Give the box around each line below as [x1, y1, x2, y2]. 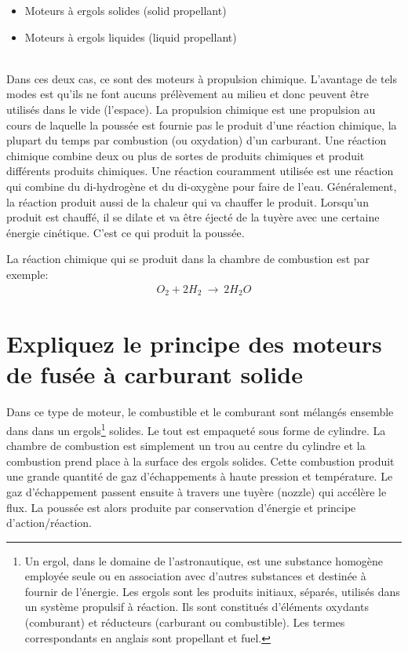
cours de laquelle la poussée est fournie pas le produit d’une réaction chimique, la [6, 116, 397, 133]
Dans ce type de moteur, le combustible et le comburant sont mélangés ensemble [6, 404, 394, 420]
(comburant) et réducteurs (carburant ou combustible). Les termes [24, 614, 345, 631]
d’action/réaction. [6, 514, 92, 531]
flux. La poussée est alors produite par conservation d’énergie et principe [6, 499, 356, 515]
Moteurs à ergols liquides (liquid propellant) [24, 28, 237, 45]
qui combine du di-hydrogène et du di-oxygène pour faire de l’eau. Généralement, [6, 177, 397, 194]
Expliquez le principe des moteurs [6, 327, 382, 360]
